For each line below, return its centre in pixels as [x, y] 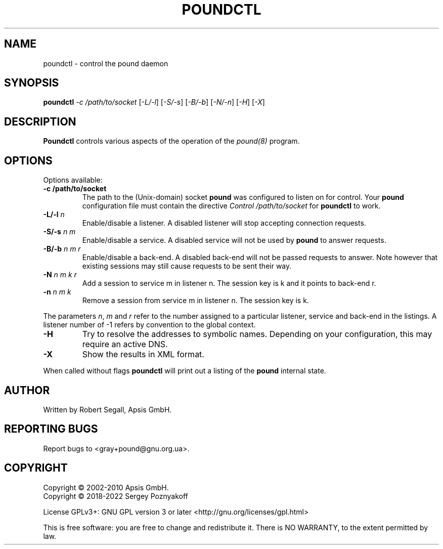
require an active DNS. [125, 344]
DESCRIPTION [40, 121]
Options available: [73, 180]
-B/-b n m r [62, 249]
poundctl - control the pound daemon [106, 63]
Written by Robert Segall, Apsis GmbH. [107, 409]
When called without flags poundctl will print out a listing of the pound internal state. [185, 371]
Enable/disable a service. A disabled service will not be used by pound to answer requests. [234, 240]
